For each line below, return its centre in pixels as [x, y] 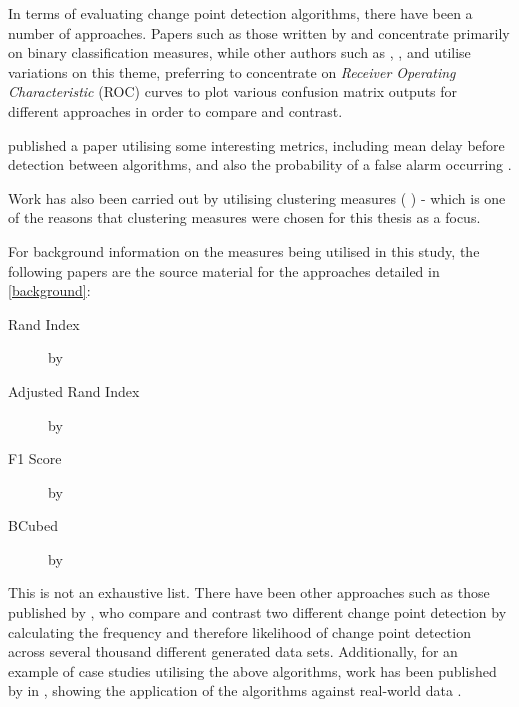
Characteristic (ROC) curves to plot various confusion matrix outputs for [233, 91]
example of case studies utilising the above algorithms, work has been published [252, 670]
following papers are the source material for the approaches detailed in [224, 270]
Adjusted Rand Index [74, 390]
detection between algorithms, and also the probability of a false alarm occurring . [260, 164]
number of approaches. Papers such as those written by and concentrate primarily [259, 32]
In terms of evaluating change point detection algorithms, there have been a [240, 13]
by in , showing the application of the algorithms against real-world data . [235, 690]
